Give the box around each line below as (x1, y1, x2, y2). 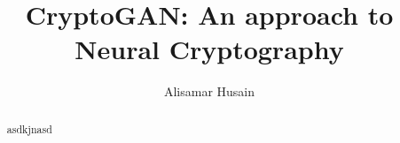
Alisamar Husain (163, 82, 255, 101)
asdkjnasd (6, 121, 52, 136)
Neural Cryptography (75, 31, 344, 67)
